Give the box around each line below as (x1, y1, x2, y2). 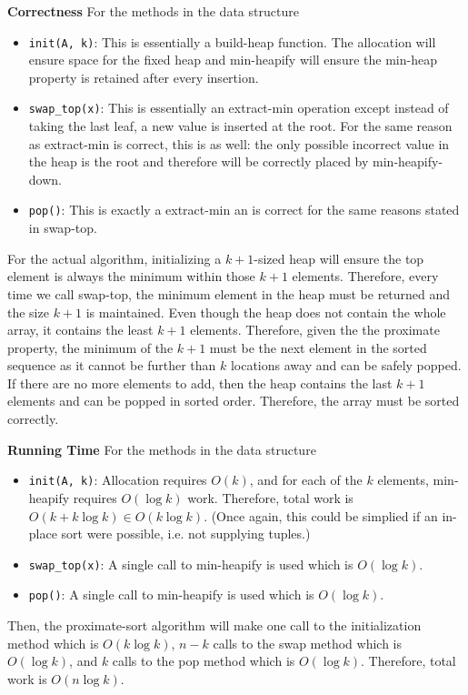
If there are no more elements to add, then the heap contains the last (7, 373, 393, 392)
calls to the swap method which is (213, 633, 403, 652)
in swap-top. (28, 218, 97, 237)
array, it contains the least (7, 320, 154, 339)
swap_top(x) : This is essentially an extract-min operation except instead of (28, 98, 449, 117)
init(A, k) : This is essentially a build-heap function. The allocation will (28, 32, 436, 51)
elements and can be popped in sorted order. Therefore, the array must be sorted (7, 391, 460, 410)
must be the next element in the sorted (209, 337, 427, 357)
